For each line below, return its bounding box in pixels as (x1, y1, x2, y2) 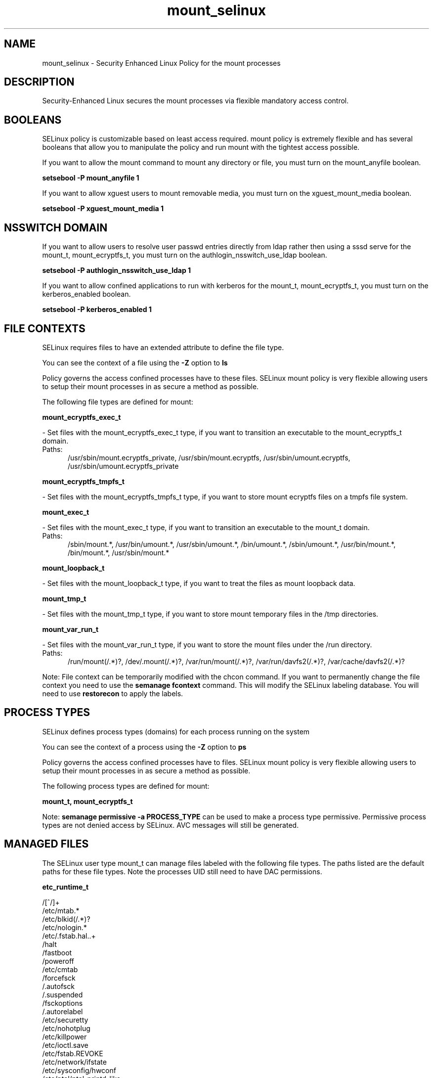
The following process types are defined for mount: (42, 781, 210, 790)
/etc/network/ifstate (42, 1057, 107, 1066)
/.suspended (42, 990, 83, 999)
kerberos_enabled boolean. (42, 290, 131, 299)
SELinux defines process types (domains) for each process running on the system (42, 727, 310, 736)
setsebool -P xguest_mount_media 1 (42, 204, 164, 213)
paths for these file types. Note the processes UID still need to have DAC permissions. (42, 867, 322, 876)
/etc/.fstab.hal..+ (42, 931, 96, 940)
